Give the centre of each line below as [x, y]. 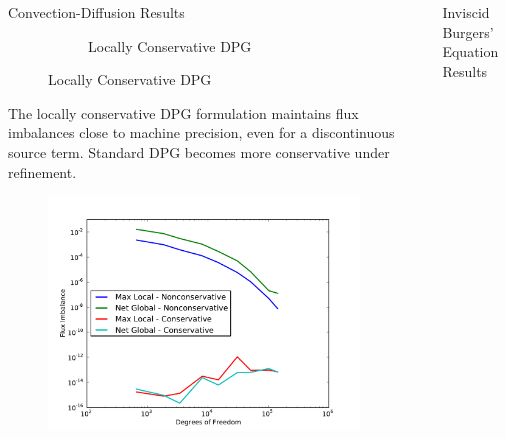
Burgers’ [468, 31]
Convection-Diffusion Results [96, 12]
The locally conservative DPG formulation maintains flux [183, 112]
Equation [470, 51]
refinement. [42, 171]
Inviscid [466, 12]
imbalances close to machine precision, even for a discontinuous [201, 132]
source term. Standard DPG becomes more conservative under [199, 151]
